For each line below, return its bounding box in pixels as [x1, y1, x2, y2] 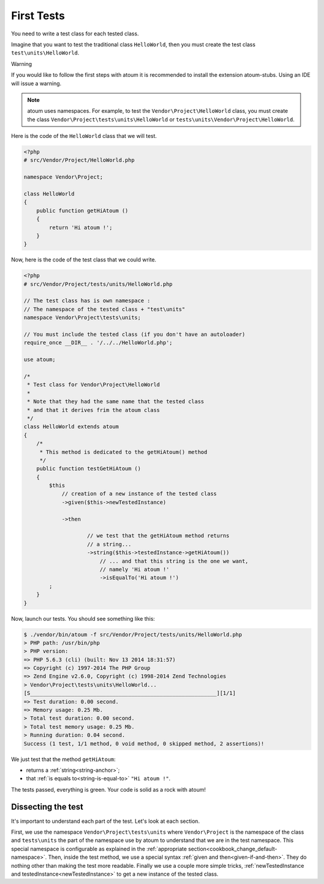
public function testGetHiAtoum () [36, 465, 141, 472]
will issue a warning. [11, 80, 62, 87]
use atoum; [23, 356, 56, 363]
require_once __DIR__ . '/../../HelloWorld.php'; [23, 339, 173, 346]
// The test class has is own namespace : [23, 297, 151, 304]
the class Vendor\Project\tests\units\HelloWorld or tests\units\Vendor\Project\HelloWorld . [27, 116, 295, 123]
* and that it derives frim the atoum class [27, 407, 160, 413]
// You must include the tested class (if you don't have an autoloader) [23, 331, 245, 338]
